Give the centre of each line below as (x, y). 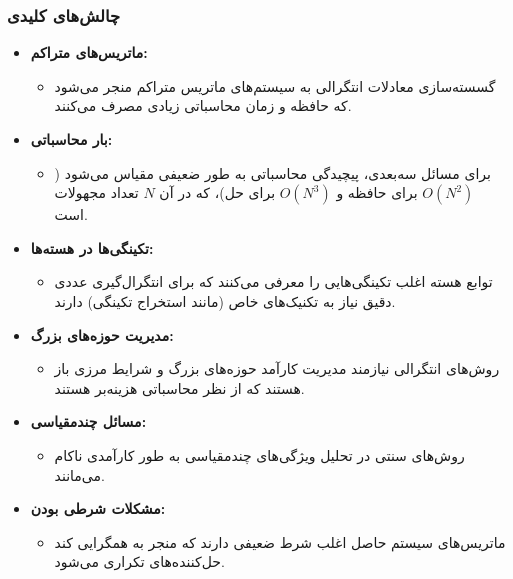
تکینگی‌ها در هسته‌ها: (92, 247)
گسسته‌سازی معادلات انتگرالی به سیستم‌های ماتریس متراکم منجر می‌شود (275, 85)
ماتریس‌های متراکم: (89, 52)
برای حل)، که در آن (217, 192)
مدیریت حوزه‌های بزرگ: (102, 334)
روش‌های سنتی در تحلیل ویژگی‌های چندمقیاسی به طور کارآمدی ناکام (259, 454)
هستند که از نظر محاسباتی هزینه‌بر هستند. (179, 387)
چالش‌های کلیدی (64, 14)
